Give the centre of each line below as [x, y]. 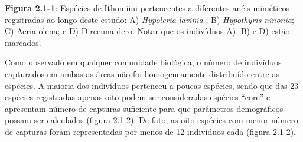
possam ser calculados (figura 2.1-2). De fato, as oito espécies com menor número [151, 120]
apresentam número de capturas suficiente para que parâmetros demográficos [144, 108]
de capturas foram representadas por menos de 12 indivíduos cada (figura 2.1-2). [150, 131]
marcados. [23, 42]
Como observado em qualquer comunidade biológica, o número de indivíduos [143, 62]
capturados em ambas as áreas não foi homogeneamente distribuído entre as [142, 73]
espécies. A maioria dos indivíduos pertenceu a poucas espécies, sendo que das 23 [152, 85]
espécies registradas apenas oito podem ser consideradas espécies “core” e [138, 97]
